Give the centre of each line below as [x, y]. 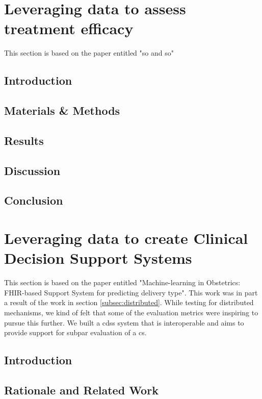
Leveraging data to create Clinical [126, 238]
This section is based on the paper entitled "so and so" [89, 53]
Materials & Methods [62, 110]
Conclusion [34, 200]
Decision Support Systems [98, 258]
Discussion [32, 170]
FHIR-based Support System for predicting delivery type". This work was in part [131, 292]
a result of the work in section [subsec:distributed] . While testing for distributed [129, 302]
